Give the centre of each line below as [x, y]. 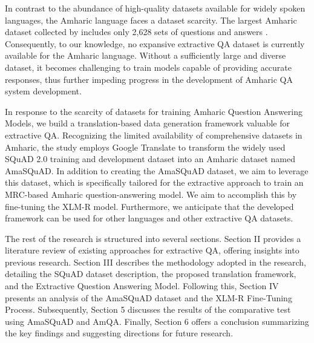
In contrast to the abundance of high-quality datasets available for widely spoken [155, 8]
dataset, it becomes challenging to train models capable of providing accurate [149, 67]
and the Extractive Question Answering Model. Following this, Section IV [142, 286]
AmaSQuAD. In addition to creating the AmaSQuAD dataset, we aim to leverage [157, 170]
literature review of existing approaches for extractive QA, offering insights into [152, 250]
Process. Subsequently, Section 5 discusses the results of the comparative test [148, 309]
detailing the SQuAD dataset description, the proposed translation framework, [151, 274]
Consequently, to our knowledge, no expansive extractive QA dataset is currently [155, 43]
